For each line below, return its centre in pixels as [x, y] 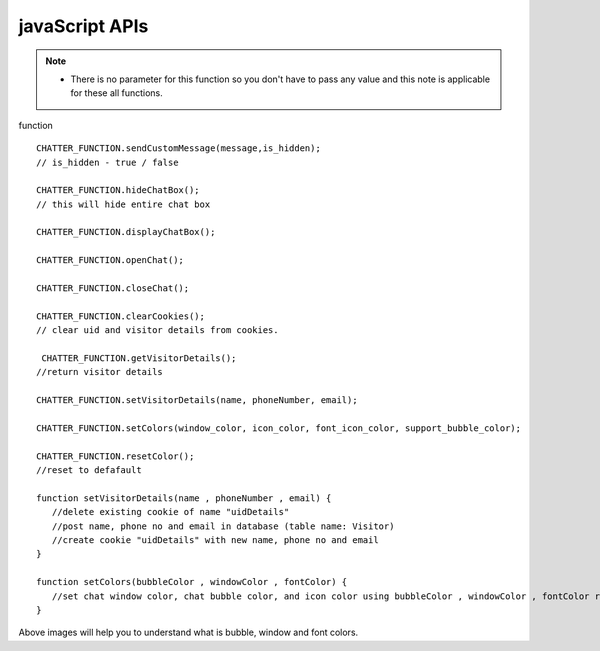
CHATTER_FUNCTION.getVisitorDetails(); [139, 358]
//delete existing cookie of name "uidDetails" [170, 512]
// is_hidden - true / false [107, 162]
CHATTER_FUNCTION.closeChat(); [113, 288]
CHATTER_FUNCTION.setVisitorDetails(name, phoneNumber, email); [197, 400]
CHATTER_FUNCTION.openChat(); [110, 260]
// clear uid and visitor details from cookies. [157, 330]
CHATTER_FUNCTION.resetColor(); [115, 456]
